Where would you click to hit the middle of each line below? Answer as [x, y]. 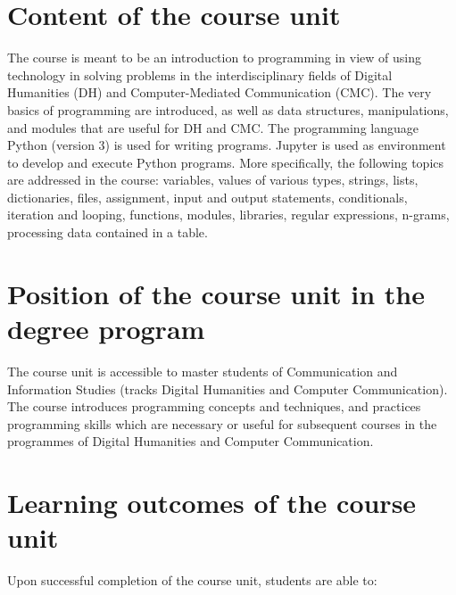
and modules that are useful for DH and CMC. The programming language [213, 127]
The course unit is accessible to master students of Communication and [203, 371]
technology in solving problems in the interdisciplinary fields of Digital [200, 74]
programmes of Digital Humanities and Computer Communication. [191, 441]
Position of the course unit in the [216, 293]
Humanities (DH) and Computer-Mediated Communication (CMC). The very [220, 92]
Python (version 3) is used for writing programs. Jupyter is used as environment [227, 145]
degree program [106, 329]
